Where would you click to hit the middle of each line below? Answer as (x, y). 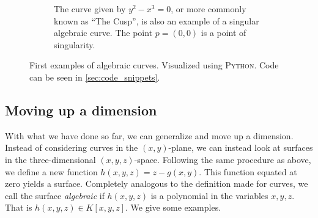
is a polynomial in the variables (209, 195)
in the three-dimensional (50, 159)
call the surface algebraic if (55, 195)
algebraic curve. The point (103, 33)
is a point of (224, 33)
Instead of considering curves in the (72, 147)
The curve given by (90, 9)
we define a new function (51, 171)
